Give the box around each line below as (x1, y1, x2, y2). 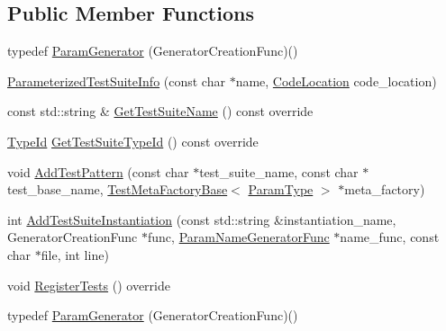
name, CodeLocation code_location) (235, 71, 437, 90)
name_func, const (340, 228, 440, 246)
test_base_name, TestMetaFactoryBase (7, 180, 228, 199)
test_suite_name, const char (199, 162, 359, 181)
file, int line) (41, 245, 109, 264)
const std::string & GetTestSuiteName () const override (7, 102, 314, 121)
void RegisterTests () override (7, 275, 170, 294)
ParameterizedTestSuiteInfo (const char (7, 71, 225, 90)
